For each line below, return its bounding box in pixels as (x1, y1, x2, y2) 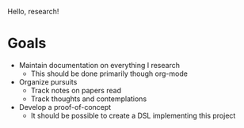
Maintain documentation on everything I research (18, 60, 180, 70)
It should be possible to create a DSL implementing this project (30, 111, 236, 120)
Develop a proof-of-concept (18, 102, 112, 111)
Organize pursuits (18, 77, 78, 86)
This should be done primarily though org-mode (30, 69, 188, 78)
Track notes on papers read (30, 85, 122, 95)
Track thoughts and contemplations (30, 94, 147, 104)
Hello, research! (7, 7, 59, 16)
